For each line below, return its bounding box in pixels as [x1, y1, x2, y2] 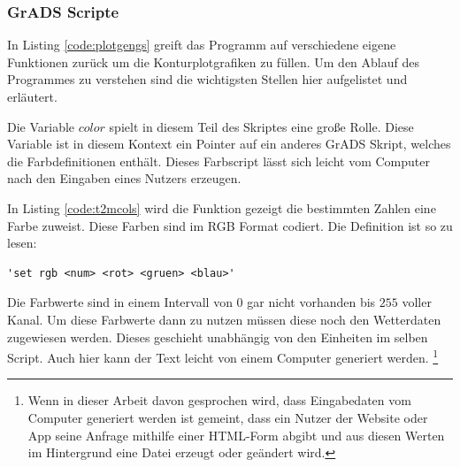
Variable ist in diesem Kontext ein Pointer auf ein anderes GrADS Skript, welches [7, 134, 451, 153]
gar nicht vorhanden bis [247, 293, 376, 311]
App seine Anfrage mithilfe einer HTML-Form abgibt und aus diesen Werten [27, 425, 445, 444]
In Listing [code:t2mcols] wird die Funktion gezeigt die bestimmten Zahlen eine [7, 198, 436, 217]
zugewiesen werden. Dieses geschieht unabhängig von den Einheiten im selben [7, 327, 428, 346]
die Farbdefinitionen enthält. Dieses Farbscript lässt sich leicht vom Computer [7, 151, 430, 170]
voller [402, 293, 432, 311]
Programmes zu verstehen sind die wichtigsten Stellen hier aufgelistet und [7, 70, 408, 88]
